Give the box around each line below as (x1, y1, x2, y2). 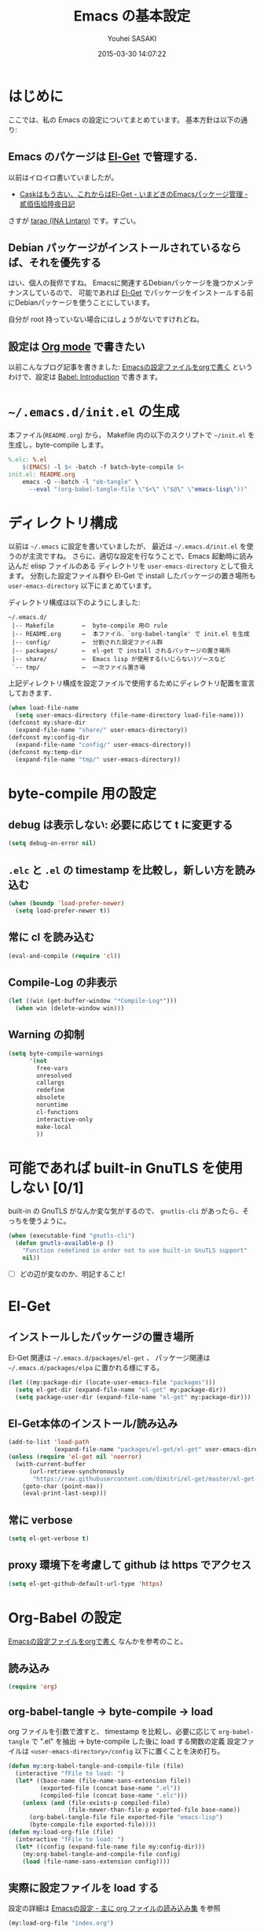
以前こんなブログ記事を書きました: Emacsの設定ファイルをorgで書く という (8, 362, 253, 372)
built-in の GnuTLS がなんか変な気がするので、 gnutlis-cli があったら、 (8, 1206, 243, 1216)
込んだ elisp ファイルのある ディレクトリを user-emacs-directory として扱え (8, 561, 255, 571)
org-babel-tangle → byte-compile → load (8, 1705, 214, 1718)
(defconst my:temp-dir (8, 748, 82, 756)
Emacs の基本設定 (73, 7, 191, 25)
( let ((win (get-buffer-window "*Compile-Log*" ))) (8, 997, 178, 1005)
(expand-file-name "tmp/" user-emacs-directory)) (15, 756, 181, 763)
